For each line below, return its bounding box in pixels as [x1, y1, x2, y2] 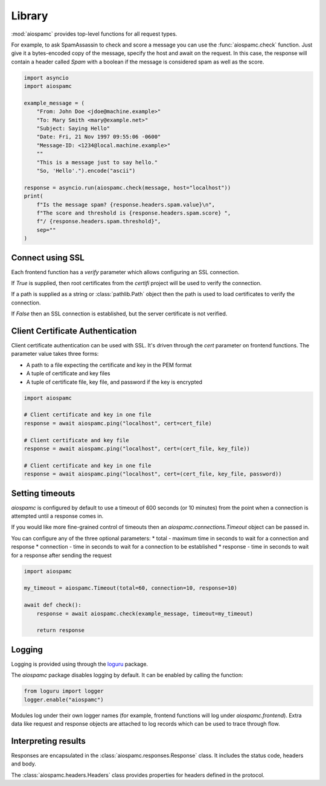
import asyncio [24, 74, 69, 81]
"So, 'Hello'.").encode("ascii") [36, 167, 136, 174]
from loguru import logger [24, 688, 104, 695]
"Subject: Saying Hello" [36, 125, 110, 132]
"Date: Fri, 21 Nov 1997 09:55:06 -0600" [36, 134, 161, 140]
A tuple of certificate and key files [26, 370, 110, 377]
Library [11, 9, 48, 22]
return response [36, 627, 85, 634]
